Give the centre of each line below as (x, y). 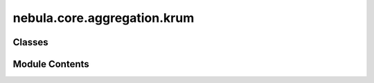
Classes (30, 42)
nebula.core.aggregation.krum (104, 18)
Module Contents (51, 64)
